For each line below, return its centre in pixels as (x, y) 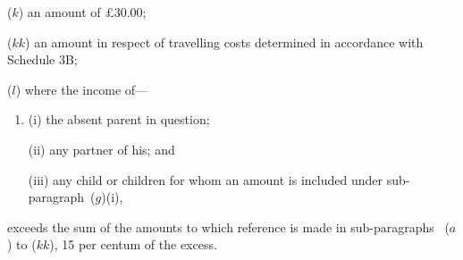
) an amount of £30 (72, 12)
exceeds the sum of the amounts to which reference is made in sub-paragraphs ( (228, 226)
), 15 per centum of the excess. (133, 244)
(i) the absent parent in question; (119, 119)
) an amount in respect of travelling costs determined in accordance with (224, 42)
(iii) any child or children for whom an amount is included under (205, 179)
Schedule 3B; (42, 59)
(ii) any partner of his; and (101, 149)
